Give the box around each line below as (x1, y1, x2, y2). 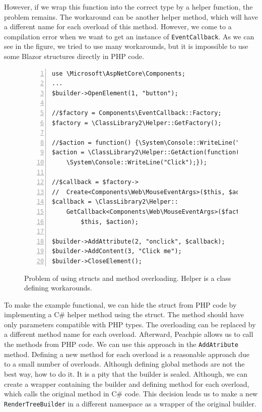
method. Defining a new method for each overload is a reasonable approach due (4, 348, 250, 359)
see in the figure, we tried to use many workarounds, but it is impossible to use (4, 41, 248, 51)
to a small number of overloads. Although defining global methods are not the (4, 359, 245, 369)
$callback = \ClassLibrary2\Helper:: (52, 198, 178, 206)
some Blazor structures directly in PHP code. (4, 51, 144, 62)
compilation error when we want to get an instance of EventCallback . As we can (4, 31, 254, 41)
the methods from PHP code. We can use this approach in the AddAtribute (4, 339, 238, 349)
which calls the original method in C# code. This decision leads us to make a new (4, 388, 258, 399)
